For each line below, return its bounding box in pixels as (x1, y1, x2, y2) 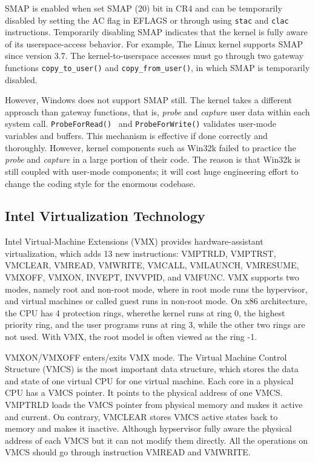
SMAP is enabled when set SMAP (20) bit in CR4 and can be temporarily (5, 2, 282, 14)
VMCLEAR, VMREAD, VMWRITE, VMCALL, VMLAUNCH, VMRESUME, (5, 259, 299, 271)
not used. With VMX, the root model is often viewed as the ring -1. (5, 330, 257, 343)
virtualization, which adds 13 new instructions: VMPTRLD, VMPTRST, (5, 246, 276, 259)
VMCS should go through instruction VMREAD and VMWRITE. (5, 446, 251, 458)
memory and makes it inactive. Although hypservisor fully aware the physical (5, 422, 292, 435)
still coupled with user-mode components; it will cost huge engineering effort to (5, 165, 299, 177)
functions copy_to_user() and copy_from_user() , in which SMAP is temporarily (5, 61, 310, 74)
